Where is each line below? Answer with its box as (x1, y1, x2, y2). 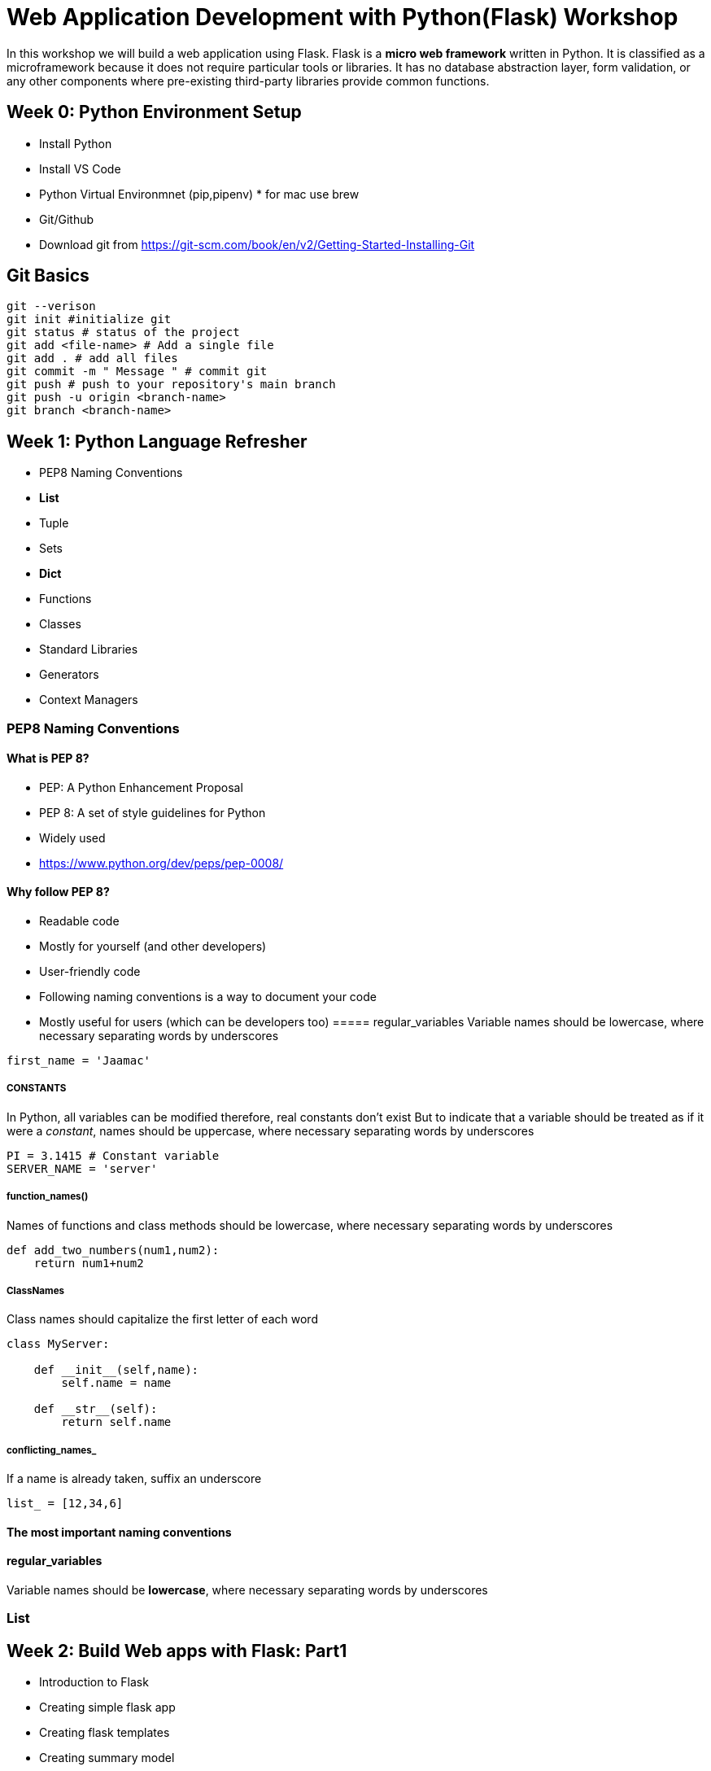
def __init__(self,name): (33, 1363, 199, 1377)
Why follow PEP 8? (7, 885, 110, 899)
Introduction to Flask (39, 1675, 149, 1690)
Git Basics (7, 265, 89, 286)
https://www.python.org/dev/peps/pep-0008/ (39, 855, 284, 870)
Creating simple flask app (39, 1700, 176, 1715)
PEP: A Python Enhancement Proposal (39, 780, 243, 794)
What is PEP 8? (7, 751, 89, 766)
